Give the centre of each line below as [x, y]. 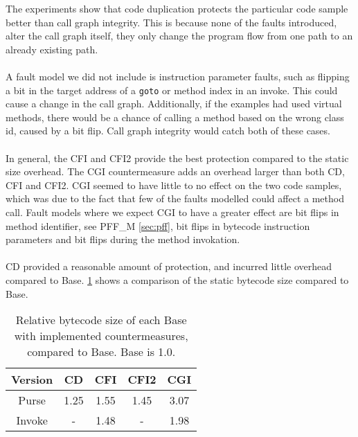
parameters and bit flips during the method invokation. [123, 239]
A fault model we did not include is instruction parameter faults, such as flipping [178, 76]
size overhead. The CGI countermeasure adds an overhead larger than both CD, [175, 171]
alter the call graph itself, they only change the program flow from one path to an [179, 36]
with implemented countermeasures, [101, 336]
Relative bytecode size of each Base [101, 320]
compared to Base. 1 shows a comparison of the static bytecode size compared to [177, 279]
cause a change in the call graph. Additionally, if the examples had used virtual [174, 104]
